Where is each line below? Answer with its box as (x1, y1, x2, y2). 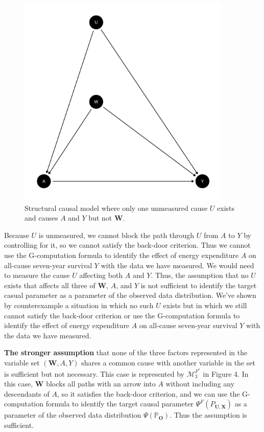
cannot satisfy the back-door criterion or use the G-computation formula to (4, 310, 240, 320)
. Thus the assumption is (170, 409, 247, 420)
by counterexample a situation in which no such (4, 299, 154, 310)
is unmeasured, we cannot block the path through (38, 229, 195, 240)
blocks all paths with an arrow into (46, 378, 156, 389)
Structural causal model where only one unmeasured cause (25, 202, 208, 213)
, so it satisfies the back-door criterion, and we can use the (57, 388, 240, 399)
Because (4, 229, 29, 240)
